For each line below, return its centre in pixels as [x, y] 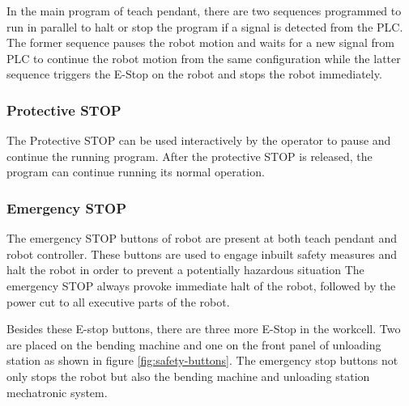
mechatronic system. [57, 392]
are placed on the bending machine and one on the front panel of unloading [194, 344]
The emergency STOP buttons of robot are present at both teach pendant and [202, 238]
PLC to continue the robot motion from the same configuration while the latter [204, 58]
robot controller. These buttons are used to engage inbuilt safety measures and [202, 254]
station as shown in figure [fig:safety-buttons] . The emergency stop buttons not [202, 360]
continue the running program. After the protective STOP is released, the [190, 156]
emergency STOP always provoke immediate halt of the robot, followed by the [201, 285]
